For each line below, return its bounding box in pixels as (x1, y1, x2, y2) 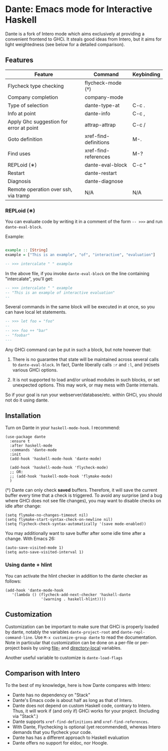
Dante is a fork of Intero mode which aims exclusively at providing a (5, 31, 145, 37)
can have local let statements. (5, 309, 67, 315)
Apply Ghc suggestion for (7, 118, 68, 125)
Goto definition (7, 135, 42, 142)
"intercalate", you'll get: (5, 276, 53, 282)
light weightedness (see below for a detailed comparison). (5, 41, 125, 47)
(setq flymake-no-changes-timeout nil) (5, 513, 88, 518)
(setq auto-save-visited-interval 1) (5, 550, 84, 555)
